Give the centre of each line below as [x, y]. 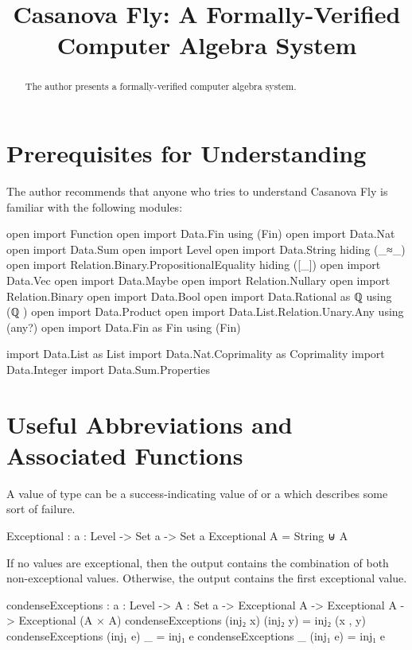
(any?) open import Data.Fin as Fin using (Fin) [124, 327]
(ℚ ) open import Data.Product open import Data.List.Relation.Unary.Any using [205, 311]
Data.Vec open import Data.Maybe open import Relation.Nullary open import [198, 280]
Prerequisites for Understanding [187, 153]
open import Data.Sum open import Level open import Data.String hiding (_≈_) [206, 249]
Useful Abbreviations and [150, 424]
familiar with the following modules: [95, 206]
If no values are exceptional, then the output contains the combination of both [198, 562]
